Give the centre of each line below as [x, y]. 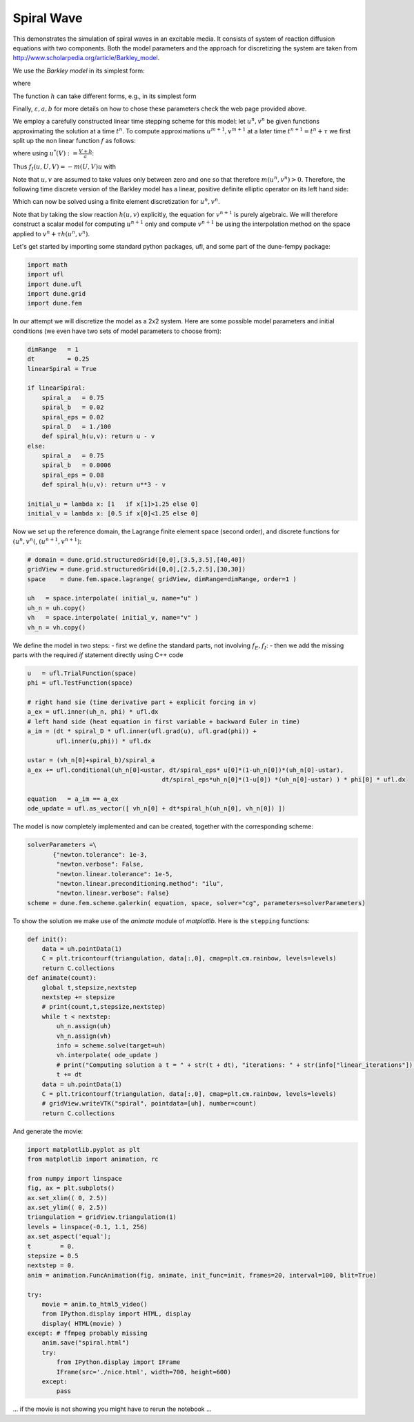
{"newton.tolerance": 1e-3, [100, 854]
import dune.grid [57, 294]
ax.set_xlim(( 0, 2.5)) [68, 1198]
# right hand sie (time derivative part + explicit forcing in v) [142, 702]
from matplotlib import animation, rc [93, 1159]
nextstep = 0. [51, 1265]
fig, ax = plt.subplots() [71, 1188]
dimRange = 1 [53, 349]
